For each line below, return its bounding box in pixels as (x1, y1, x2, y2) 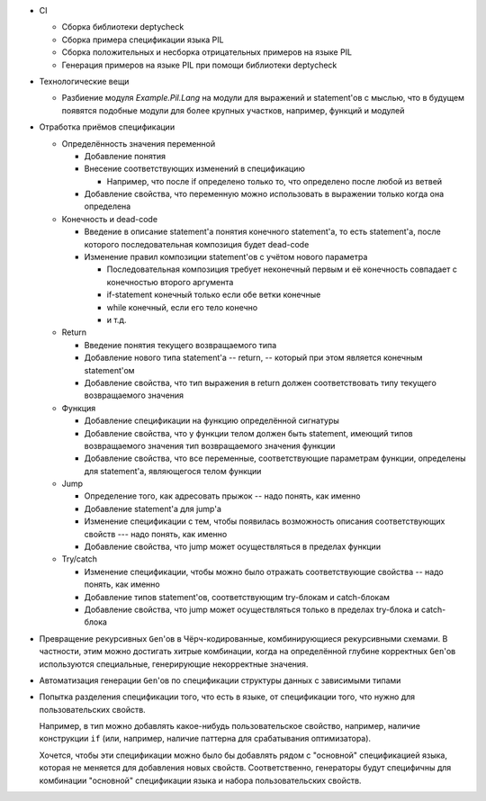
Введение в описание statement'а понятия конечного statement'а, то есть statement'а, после (84, 226, 441, 238)
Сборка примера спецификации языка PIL (61, 34, 224, 45)
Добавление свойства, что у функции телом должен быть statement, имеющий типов (84, 427, 413, 438)
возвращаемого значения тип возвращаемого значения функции (84, 440, 336, 451)
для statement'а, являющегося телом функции (84, 465, 262, 476)
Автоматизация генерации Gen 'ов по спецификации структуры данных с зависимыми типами (39, 675, 401, 686)
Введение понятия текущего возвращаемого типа (84, 339, 277, 350)
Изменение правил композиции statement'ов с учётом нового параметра (84, 252, 368, 263)
